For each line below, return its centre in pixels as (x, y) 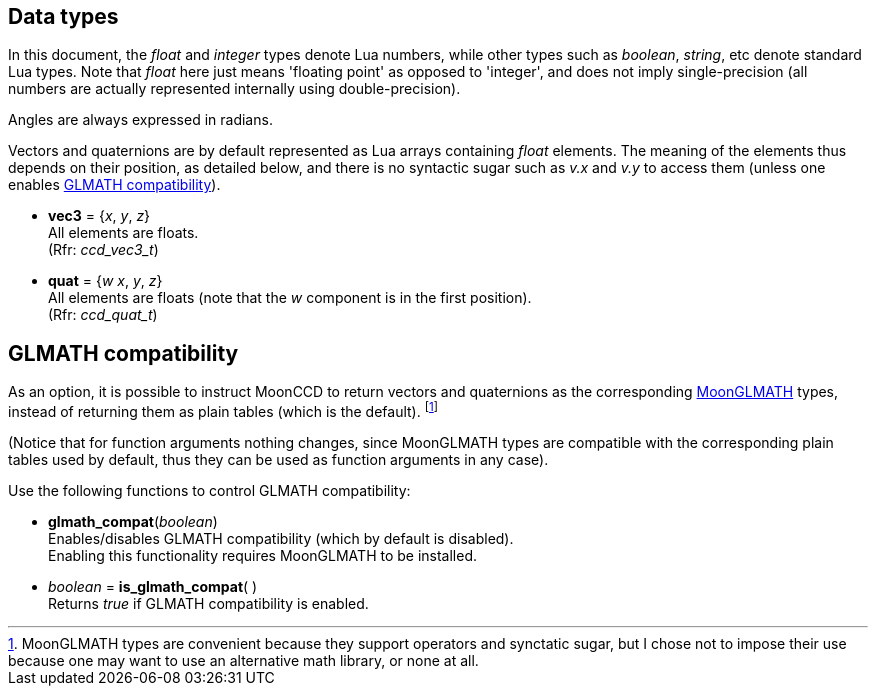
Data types (63, 16)
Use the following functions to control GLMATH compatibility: (209, 490)
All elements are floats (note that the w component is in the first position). (290, 298)
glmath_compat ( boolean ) (133, 521)
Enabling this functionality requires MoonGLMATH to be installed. (263, 555)
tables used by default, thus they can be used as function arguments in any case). (278, 459)
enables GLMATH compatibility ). (114, 185)
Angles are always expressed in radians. (140, 120)
